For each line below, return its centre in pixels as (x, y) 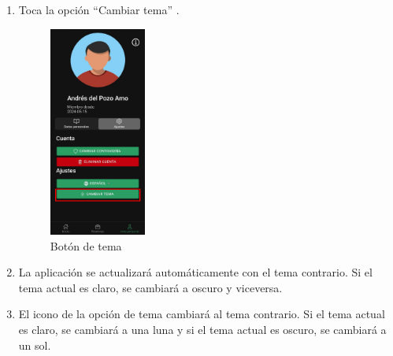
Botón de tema (86, 245)
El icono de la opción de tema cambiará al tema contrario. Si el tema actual (202, 314)
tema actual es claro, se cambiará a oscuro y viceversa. (150, 287)
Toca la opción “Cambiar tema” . (99, 9)
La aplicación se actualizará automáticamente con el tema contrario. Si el (195, 272)
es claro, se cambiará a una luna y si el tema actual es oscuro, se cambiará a (202, 329)
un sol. (35, 345)
